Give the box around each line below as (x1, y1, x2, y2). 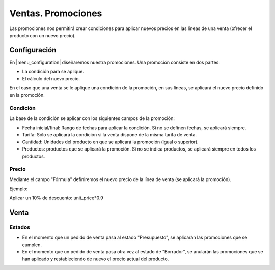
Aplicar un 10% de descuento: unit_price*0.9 (9, 195, 104, 201)
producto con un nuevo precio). (9, 32, 76, 38)
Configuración (9, 46, 57, 54)
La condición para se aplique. (22, 69, 84, 75)
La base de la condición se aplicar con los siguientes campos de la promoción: (9, 115, 175, 122)
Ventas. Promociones (9, 8, 102, 19)
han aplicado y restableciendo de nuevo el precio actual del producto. (22, 256, 169, 262)
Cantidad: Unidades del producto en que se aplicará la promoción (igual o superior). (22, 139, 199, 145)
